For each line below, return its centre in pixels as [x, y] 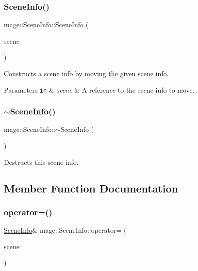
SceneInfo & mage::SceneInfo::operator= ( [65, 230]
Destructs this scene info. [41, 162]
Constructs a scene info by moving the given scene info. [86, 73]
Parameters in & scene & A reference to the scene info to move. [99, 89]
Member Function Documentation [91, 188]
